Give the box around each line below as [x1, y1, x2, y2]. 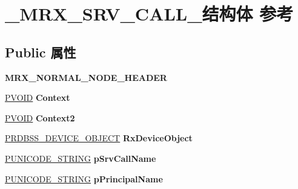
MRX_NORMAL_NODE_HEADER [5, 71, 167, 83]
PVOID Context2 [5, 111, 75, 124]
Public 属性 [5, 42, 76, 61]
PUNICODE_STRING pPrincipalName [5, 172, 163, 185]
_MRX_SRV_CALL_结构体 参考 [5, 1, 294, 26]
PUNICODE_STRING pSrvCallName [5, 152, 156, 164]
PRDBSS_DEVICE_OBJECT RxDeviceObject [5, 132, 193, 144]
